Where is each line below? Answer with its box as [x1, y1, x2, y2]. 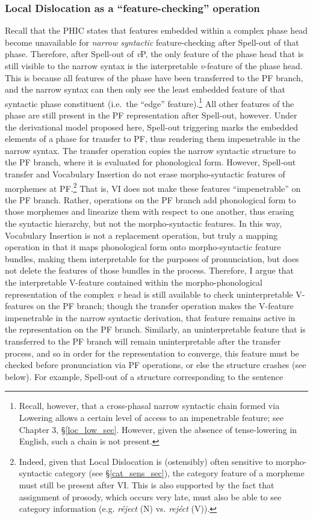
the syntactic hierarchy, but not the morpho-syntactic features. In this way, [5, 217, 282, 230]
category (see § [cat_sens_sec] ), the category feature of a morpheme [54, 467, 305, 479]
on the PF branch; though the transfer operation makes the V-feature [36, 299, 294, 312]
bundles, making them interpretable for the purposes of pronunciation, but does [5, 252, 299, 265]
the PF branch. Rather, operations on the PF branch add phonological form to [5, 193, 296, 206]
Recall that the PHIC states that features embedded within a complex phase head [5, 24, 308, 37]
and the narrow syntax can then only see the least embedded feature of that [5, 83, 285, 96]
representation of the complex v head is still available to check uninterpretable [5, 287, 293, 300]
